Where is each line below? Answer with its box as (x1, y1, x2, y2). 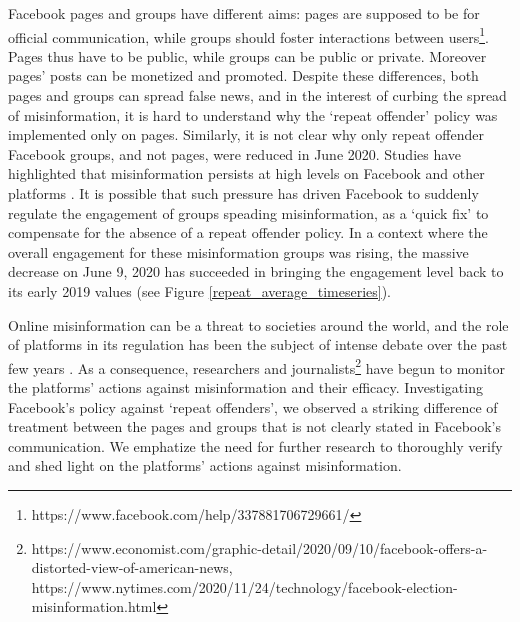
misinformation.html (31, 596, 157, 617)
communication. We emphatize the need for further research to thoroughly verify (8, 435, 503, 456)
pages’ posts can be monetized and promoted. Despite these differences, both (8, 65, 479, 86)
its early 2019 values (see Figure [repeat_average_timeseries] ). (8, 280, 392, 301)
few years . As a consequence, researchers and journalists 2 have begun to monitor (8, 354, 505, 378)
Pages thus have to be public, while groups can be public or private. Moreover (8, 45, 487, 66)
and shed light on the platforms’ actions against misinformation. (8, 455, 402, 476)
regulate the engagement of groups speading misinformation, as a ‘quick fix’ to (8, 202, 489, 223)
